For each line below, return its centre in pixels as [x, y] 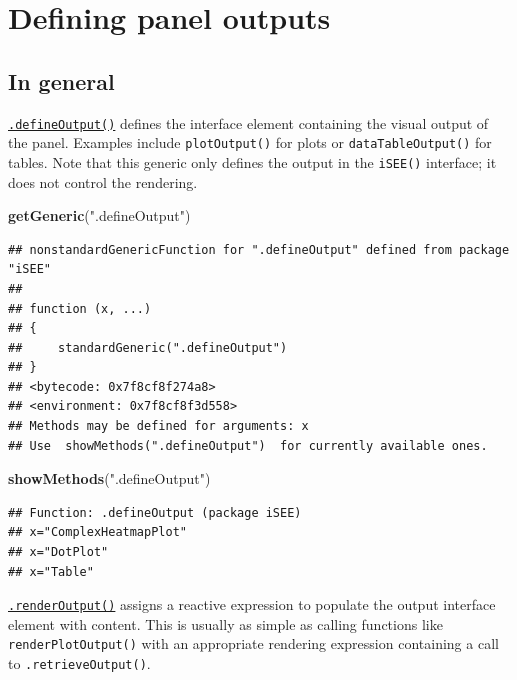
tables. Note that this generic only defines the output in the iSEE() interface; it [252, 161]
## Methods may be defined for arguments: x [158, 426]
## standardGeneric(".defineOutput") [148, 347]
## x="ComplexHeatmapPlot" [97, 532]
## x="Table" [51, 571]
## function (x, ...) [80, 308]
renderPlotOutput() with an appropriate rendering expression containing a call [253, 643]
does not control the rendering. [103, 181]
